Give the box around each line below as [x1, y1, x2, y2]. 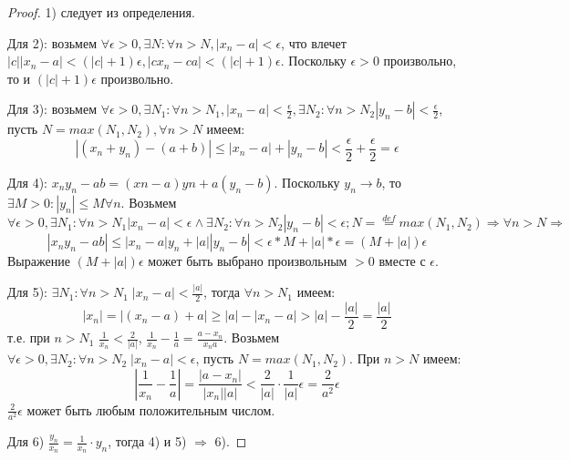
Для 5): [7, 282, 47, 302]
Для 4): [7, 173, 47, 192]
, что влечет [281, 33, 347, 52]
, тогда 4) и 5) [108, 432, 187, 451]
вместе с [378, 251, 426, 271]
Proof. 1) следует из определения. [7, 3, 195, 21]
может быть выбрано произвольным [148, 251, 347, 271]
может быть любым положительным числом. [26, 400, 275, 419]
